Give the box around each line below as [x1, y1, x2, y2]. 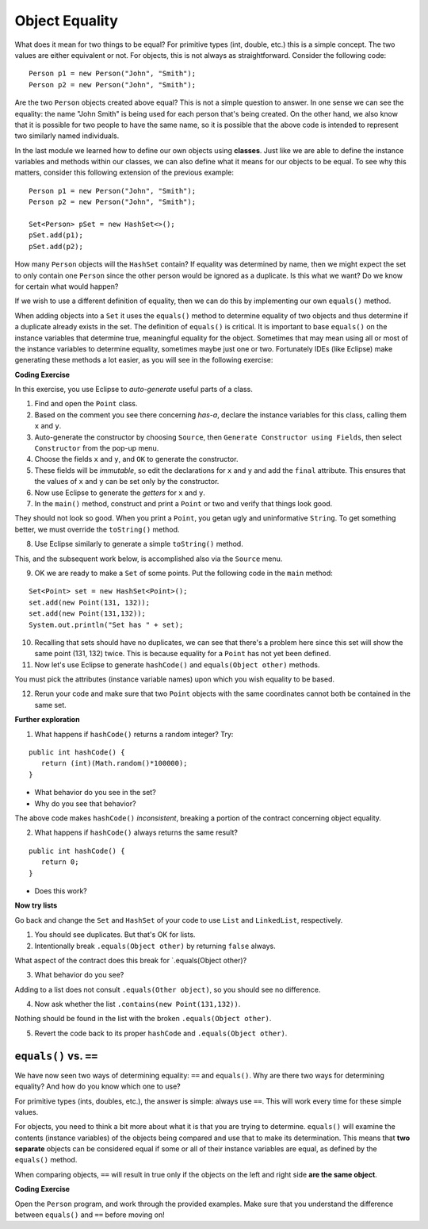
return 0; [40, 858, 79, 866]
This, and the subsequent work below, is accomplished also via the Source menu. [14, 554, 283, 563]
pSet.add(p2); [29, 242, 83, 251]
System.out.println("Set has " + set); [29, 620, 184, 629]
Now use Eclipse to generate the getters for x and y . [34, 488, 205, 497]
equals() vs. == [14, 1049, 98, 1062]
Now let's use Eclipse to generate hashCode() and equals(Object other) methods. [34, 659, 320, 670]
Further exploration [14, 715, 80, 724]
